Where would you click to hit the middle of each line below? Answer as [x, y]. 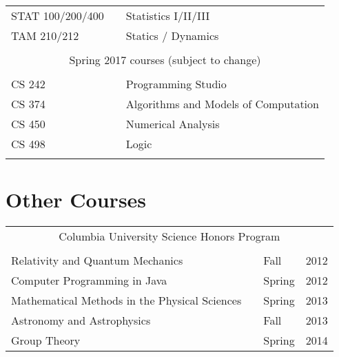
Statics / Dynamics [172, 35]
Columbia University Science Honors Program [169, 236]
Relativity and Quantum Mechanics [97, 261]
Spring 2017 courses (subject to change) [165, 60]
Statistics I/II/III [168, 16]
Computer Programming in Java [89, 280]
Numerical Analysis [173, 124]
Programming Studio [176, 84]
